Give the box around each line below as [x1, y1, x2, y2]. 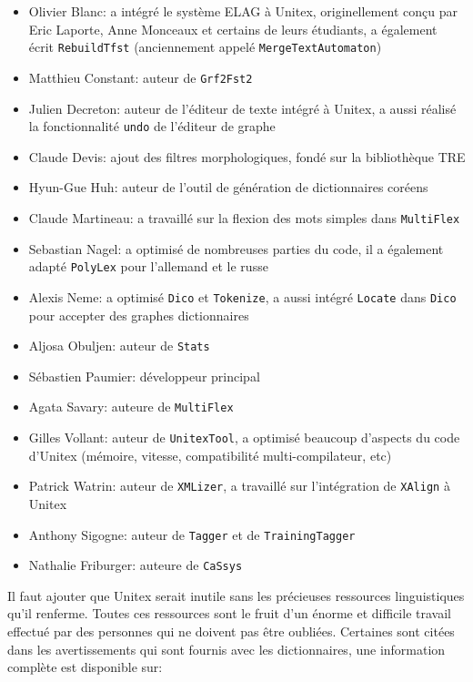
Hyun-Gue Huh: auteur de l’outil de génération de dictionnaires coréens [28, 178, 428, 197]
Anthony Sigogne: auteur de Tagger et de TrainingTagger [28, 524, 356, 544]
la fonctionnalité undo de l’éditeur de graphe [28, 117, 276, 136]
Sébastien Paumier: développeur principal [28, 366, 260, 385]
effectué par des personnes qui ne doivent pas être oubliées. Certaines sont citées [7, 622, 455, 640]
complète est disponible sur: [7, 657, 163, 677]
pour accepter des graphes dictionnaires [28, 305, 249, 324]
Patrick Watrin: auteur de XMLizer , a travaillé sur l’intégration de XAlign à [28, 476, 450, 495]
